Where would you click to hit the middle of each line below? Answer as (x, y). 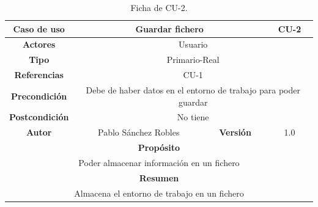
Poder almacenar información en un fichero (159, 162)
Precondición (39, 96)
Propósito (159, 147)
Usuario (193, 44)
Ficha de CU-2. (159, 7)
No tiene (193, 117)
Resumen (159, 177)
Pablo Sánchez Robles (139, 132)
